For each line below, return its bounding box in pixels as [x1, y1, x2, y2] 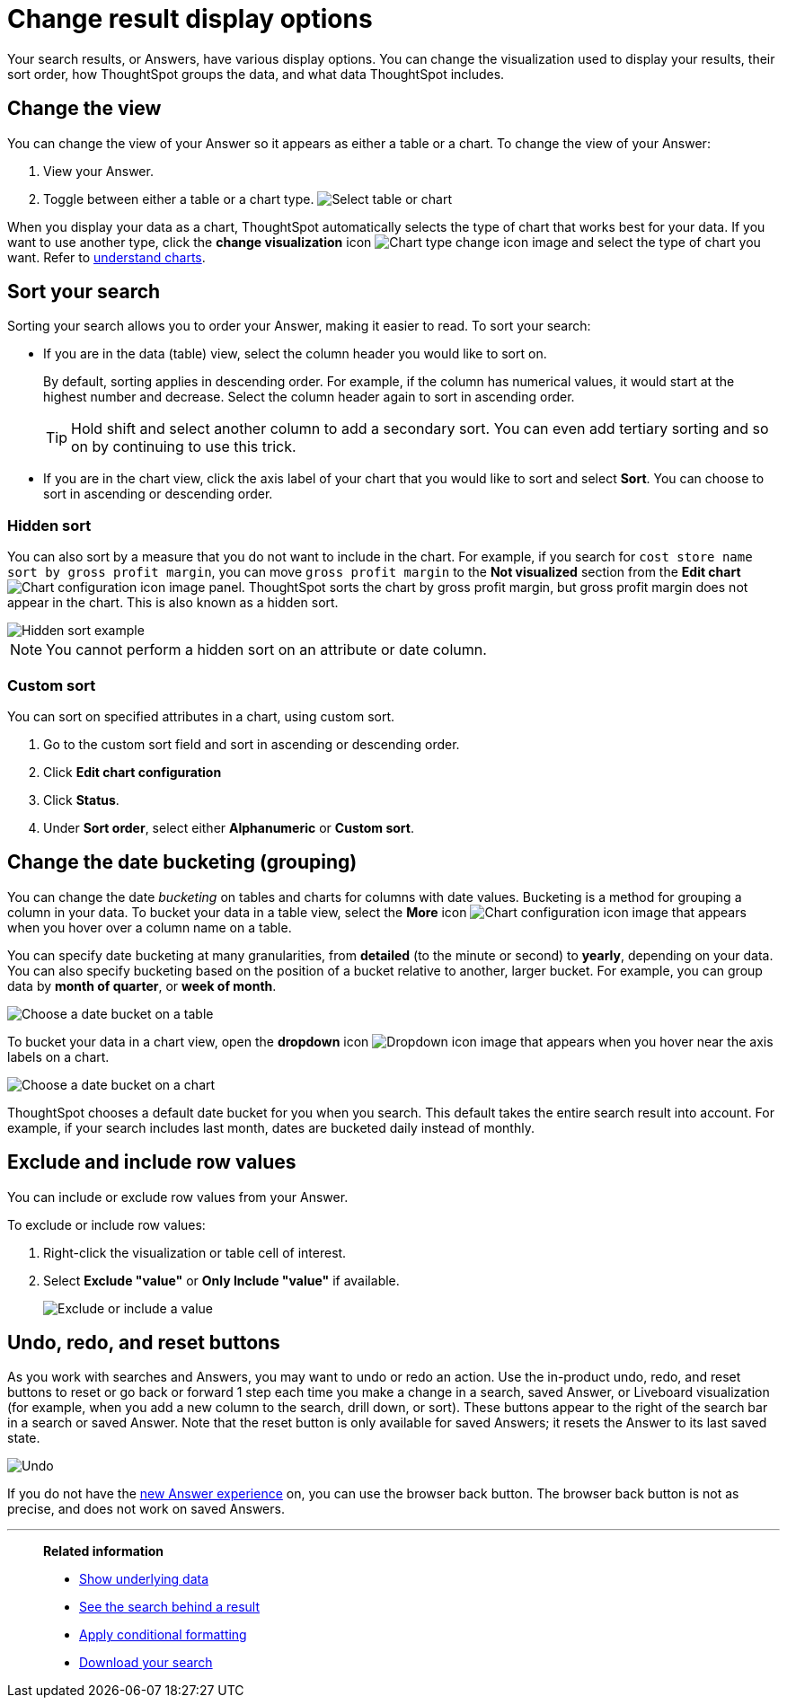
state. [7, 1430, 40, 1446]
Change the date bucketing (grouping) [7, 851, 358, 874]
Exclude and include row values [7, 1151, 296, 1174]
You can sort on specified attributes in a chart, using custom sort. [7, 708, 395, 724]
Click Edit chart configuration [43, 764, 222, 780]
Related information [43, 1543, 164, 1559]
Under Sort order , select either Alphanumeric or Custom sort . [43, 819, 414, 835]
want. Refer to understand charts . [7, 249, 206, 265]
